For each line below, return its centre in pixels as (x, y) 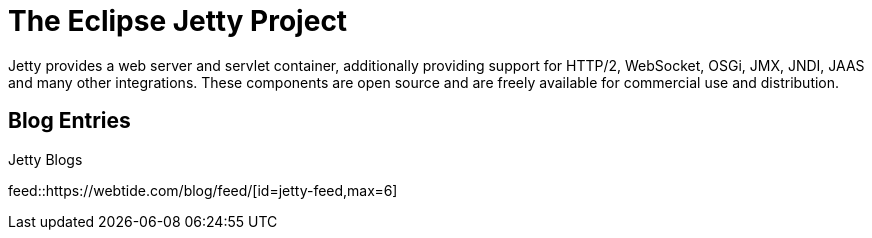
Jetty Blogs (45, 159)
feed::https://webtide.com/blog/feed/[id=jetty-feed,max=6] (203, 190)
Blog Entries (69, 121)
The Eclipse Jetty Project (178, 21)
